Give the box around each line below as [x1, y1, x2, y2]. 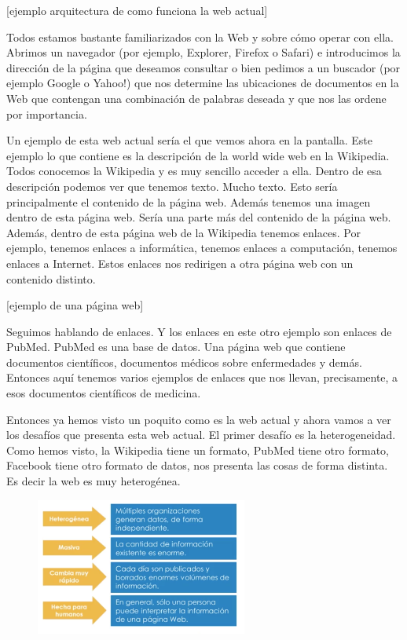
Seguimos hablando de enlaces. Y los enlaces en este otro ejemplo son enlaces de [6, 323, 392, 339]
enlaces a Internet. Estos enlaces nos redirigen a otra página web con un [6, 254, 354, 271]
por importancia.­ [6, 105, 87, 122]
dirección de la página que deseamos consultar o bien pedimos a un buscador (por [6, 59, 401, 75]
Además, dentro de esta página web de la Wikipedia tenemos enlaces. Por [6, 224, 361, 240]
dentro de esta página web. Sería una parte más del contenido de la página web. [6, 209, 391, 225]
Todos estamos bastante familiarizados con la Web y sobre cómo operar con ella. [6, 28, 394, 45]
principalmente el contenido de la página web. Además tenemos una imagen [6, 193, 371, 210]
